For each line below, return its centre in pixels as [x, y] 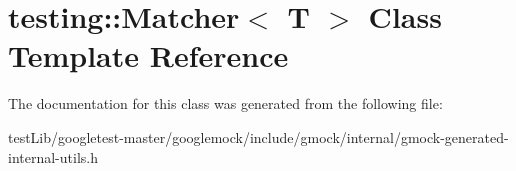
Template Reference [148, 55]
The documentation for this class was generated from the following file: [225, 103]
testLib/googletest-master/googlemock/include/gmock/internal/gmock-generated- [258, 136]
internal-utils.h [53, 156]
